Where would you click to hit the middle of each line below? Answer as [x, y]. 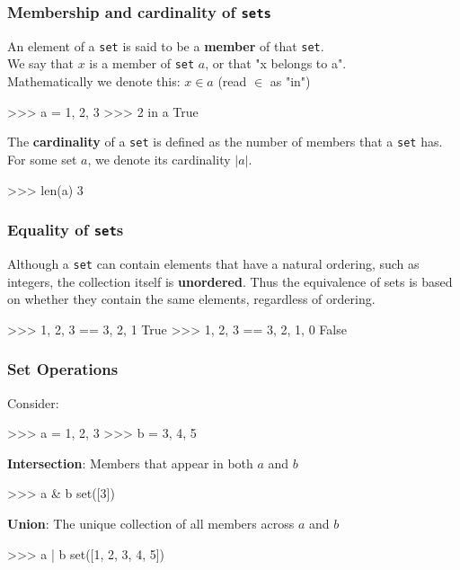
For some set [42, 159]
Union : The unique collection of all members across [151, 523]
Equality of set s [66, 230]
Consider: [33, 402]
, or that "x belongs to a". [276, 63]
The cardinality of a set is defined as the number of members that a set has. [225, 142]
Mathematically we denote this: [94, 81]
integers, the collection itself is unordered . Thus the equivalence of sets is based [230, 281]
